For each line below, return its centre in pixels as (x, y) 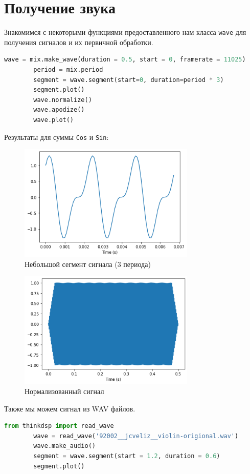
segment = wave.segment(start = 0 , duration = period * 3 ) (129, 80)
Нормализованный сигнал (64, 391)
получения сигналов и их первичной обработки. (79, 42)
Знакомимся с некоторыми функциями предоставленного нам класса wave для (125, 32)
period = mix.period (68, 69)
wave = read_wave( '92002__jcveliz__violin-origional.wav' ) (136, 436)
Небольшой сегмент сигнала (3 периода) (88, 264)
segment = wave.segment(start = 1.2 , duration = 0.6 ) (127, 456)
